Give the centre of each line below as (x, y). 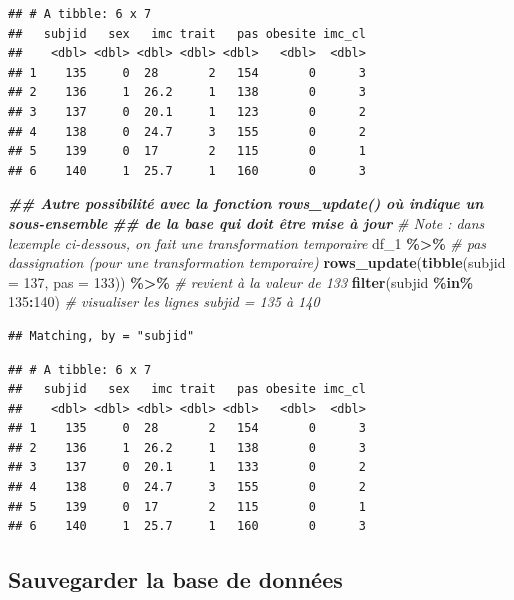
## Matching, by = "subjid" (101, 335)
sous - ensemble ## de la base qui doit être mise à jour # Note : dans (246, 222)
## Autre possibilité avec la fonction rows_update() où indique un (246, 203)
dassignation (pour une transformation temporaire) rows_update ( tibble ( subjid (257, 262)
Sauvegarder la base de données (175, 579)
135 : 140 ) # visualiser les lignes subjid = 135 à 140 (164, 301)
